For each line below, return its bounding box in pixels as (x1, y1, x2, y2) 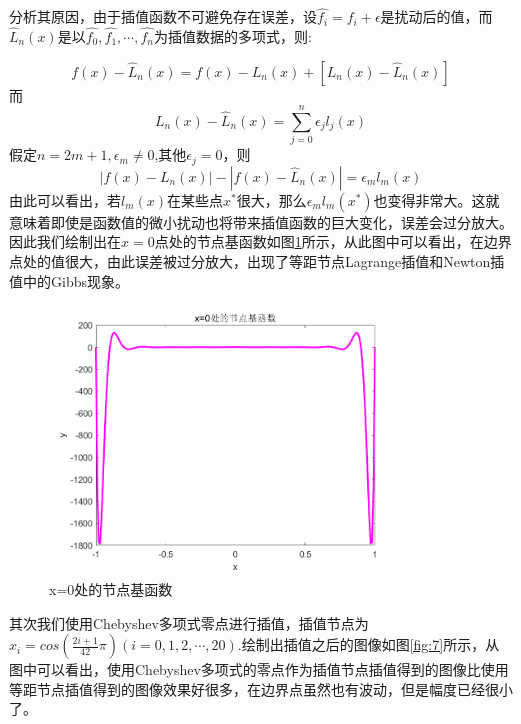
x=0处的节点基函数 (49, 578, 173, 599)
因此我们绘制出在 (9, 231, 121, 252)
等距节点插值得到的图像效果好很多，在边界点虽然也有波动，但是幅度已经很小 (9, 678, 513, 699)
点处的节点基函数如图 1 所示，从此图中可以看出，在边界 (154, 231, 512, 252)
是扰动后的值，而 (380, 6, 493, 27)
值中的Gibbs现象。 (9, 270, 129, 291)
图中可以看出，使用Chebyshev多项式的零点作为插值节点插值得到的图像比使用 (9, 659, 509, 680)
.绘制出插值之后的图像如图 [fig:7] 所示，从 (237, 634, 500, 655)
